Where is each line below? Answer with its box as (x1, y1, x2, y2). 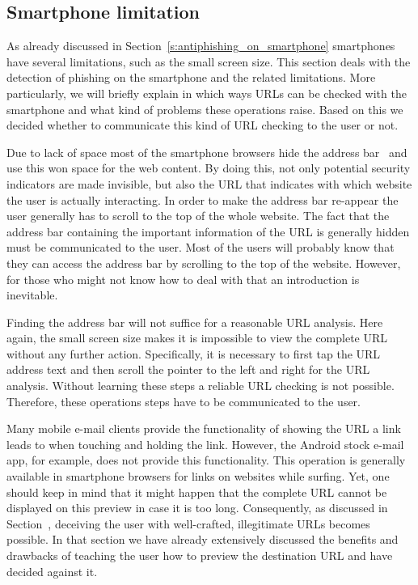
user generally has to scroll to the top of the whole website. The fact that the (6, 207, 390, 224)
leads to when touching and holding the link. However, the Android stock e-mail (6, 435, 404, 452)
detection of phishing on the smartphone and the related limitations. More (6, 69, 376, 86)
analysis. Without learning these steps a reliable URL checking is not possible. (6, 377, 395, 394)
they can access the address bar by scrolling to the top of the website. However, (6, 254, 401, 271)
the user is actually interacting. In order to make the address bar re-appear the (6, 191, 399, 208)
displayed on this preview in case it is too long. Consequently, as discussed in (6, 499, 388, 516)
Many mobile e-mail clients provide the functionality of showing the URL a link (6, 420, 401, 437)
